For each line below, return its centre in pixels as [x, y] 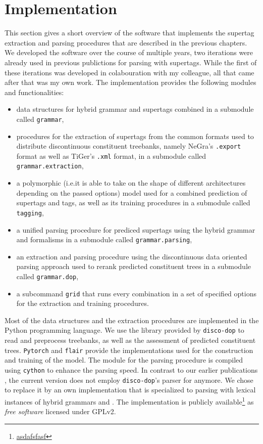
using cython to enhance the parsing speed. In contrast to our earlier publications [131, 369]
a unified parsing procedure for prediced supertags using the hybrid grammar [136, 229]
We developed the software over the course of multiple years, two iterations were [129, 52]
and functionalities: [34, 92]
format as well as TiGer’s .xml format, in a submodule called [111, 156]
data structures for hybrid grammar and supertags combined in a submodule [135, 109]
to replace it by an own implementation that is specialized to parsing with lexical [130, 390]
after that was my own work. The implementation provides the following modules [130, 82]
